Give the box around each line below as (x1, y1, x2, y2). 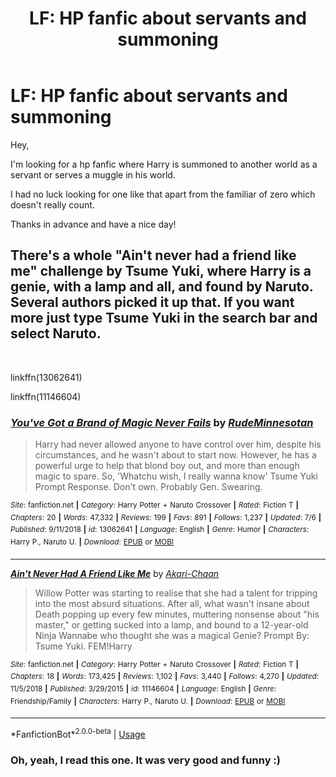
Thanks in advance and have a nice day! (10, 218, 177, 230)
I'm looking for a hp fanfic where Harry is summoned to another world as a (10, 158, 318, 170)
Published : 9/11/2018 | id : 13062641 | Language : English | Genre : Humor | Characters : (10, 525, 310, 535)
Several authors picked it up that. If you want (10, 294, 295, 311)
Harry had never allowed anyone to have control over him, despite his (34, 438, 322, 451)
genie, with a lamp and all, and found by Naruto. (10, 278, 314, 296)
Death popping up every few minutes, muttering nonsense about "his (34, 608, 320, 620)
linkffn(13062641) (10, 371, 83, 383)
